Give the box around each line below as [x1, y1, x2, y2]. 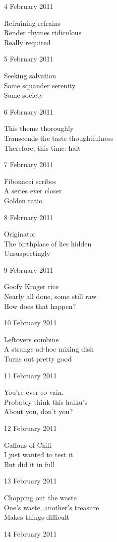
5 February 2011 [4, 54, 54, 64]
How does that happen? [4, 301, 76, 311]
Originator [4, 229, 36, 239]
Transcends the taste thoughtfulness [4, 132, 114, 143]
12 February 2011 [4, 423, 57, 433]
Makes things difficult [4, 512, 69, 522]
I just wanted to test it [4, 449, 73, 460]
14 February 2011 [4, 528, 57, 539]
